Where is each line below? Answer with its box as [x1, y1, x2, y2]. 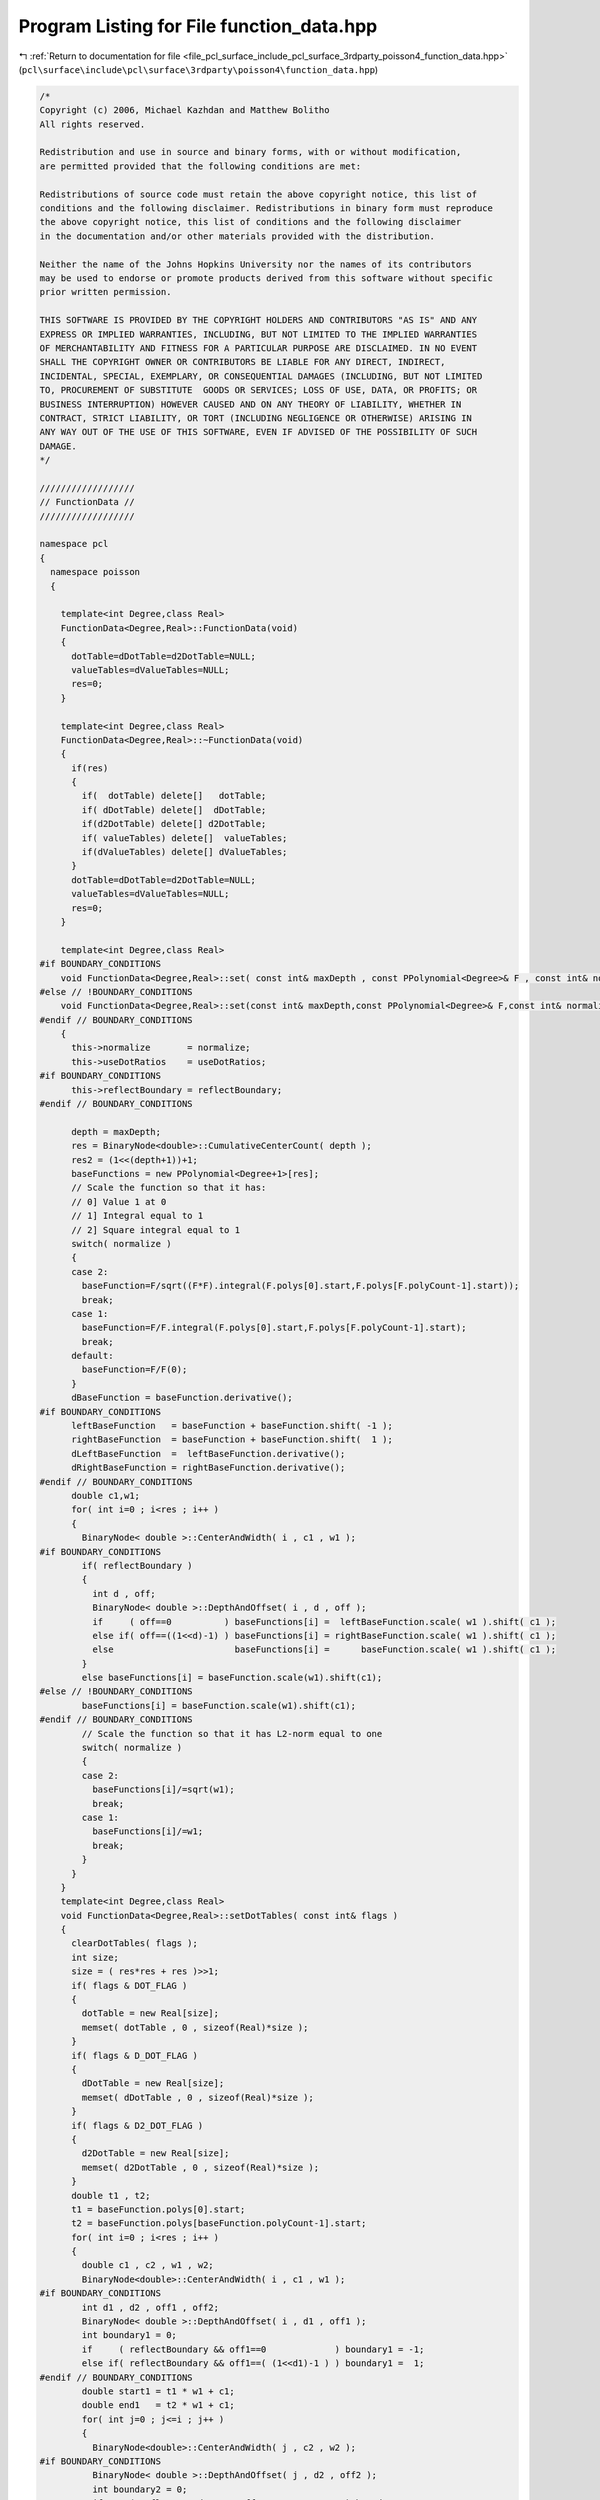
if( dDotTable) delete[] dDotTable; [81, 804, 267, 815]
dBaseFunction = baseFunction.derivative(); [71, 1392, 294, 1404]
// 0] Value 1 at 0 [71, 1196, 167, 1207]
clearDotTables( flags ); [71, 1938, 199, 1949]
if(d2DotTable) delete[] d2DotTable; [81, 818, 267, 830]
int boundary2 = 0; [91, 2483, 188, 2495]
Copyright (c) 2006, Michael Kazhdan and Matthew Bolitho [39, 105, 330, 116]
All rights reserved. [39, 118, 146, 130]
